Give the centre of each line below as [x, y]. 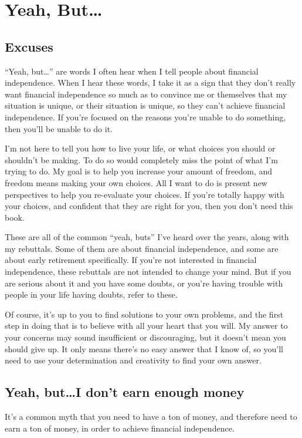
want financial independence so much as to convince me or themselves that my [146, 94]
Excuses [29, 46]
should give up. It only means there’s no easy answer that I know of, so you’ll [144, 348]
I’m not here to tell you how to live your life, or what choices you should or [140, 148]
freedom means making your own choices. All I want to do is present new [136, 182]
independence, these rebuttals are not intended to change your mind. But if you [148, 272]
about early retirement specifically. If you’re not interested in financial [131, 260]
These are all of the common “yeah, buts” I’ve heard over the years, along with [147, 237]
